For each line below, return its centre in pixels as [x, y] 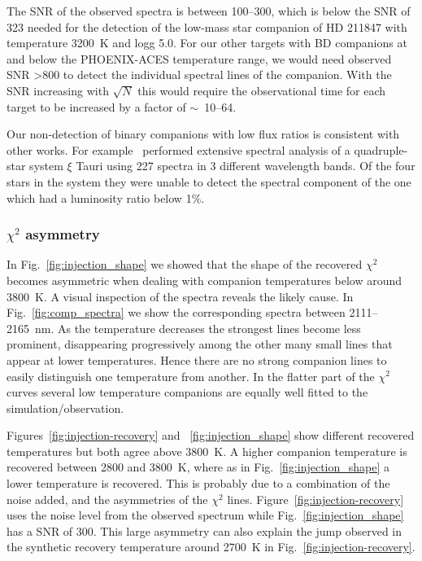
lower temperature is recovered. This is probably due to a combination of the [198, 483]
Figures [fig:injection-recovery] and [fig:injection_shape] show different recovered [211, 435]
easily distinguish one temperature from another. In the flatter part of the [191, 376]
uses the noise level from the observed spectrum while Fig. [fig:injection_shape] [205, 515]
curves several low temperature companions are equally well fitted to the [187, 392]
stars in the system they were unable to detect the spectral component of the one [209, 181]
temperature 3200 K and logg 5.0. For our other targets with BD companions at [207, 43]
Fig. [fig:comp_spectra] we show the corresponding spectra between [176, 312]
